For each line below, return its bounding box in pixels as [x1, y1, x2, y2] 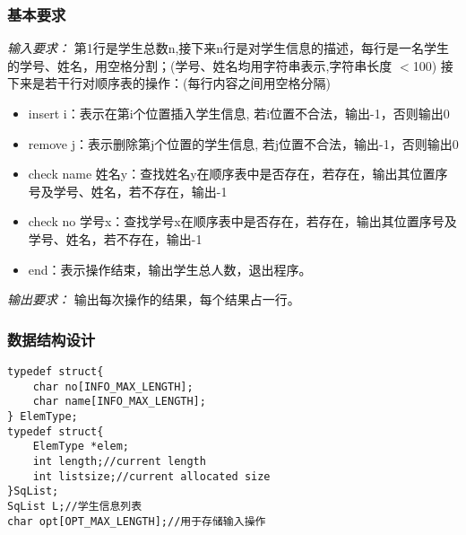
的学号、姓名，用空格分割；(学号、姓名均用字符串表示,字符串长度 [7, 56, 393, 75]
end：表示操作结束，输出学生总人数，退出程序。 [28, 259, 312, 278]
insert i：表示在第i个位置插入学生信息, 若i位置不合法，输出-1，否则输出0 [28, 104, 450, 122]
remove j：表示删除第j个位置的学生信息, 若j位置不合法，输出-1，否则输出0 [28, 134, 459, 153]
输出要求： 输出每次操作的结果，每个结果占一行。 [7, 290, 300, 309]
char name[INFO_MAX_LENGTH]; [32, 395, 206, 408]
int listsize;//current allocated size [32, 469, 271, 483]
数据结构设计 [7, 328, 96, 350]
